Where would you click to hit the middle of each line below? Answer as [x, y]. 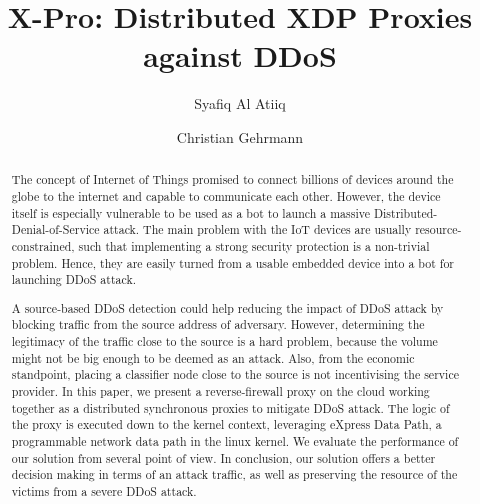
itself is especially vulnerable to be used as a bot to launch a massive [190, 212]
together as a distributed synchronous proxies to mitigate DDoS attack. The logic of [230, 407]
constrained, [43, 245]
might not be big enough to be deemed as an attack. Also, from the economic [213, 357]
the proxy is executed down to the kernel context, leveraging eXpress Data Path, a [226, 424]
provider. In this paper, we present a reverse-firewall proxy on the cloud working [220, 391]
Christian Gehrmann [240, 136]
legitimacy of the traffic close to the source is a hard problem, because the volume [224, 341]
